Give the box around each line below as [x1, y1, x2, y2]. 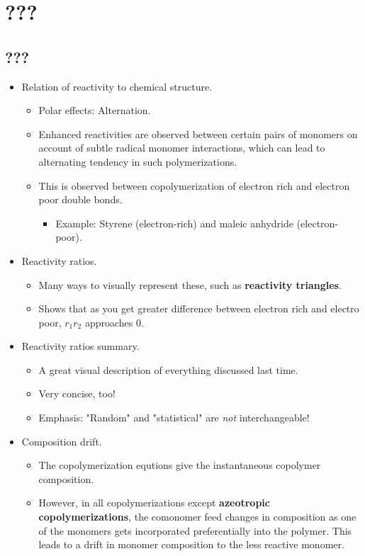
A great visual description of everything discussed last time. [38, 362, 298, 377]
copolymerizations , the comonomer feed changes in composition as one [38, 509, 356, 524]
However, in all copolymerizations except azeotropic [38, 495, 270, 510]
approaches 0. [84, 314, 144, 329]
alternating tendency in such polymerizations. [38, 154, 237, 169]
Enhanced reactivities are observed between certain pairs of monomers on [38, 126, 358, 141]
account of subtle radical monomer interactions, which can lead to [38, 140, 325, 155]
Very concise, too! [38, 386, 116, 401]
